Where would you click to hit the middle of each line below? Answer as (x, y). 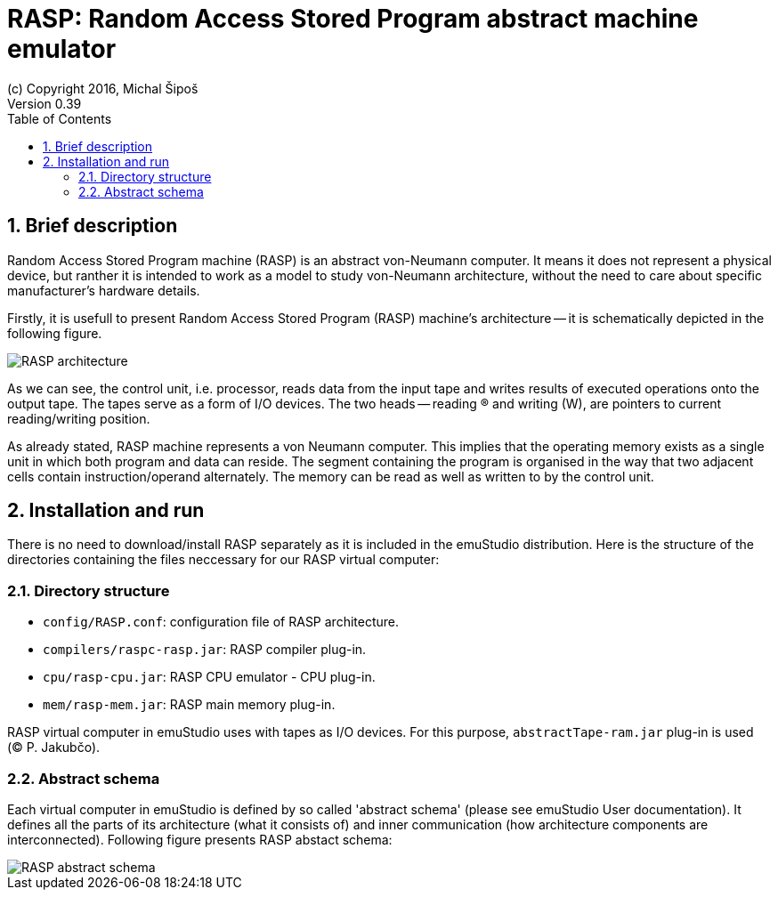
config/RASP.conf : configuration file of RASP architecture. (221, 622)
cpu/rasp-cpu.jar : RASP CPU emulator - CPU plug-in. (209, 677)
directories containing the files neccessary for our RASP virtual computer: (223, 560)
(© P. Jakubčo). (54, 747)
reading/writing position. (79, 418)
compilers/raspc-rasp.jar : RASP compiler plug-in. (205, 650)
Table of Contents (60, 118)
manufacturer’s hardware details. (104, 290)
